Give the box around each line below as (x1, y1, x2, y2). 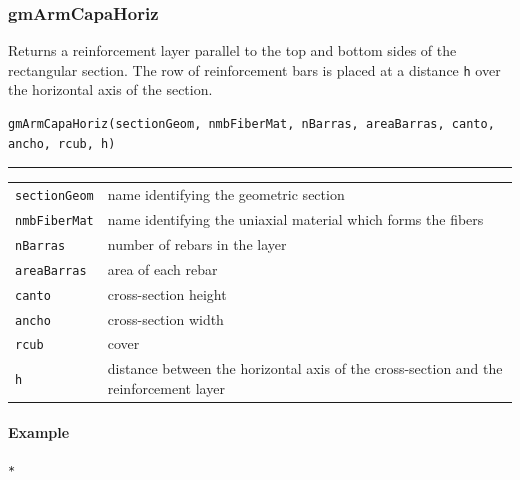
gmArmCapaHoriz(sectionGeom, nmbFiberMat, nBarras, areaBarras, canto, (8, 117, 495, 132)
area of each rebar (107, 258, 218, 279)
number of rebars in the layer (107, 233, 287, 254)
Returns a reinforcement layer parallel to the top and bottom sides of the (8, 40, 457, 61)
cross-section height (107, 283, 227, 304)
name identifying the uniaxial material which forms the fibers (107, 208, 484, 229)
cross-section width (107, 308, 224, 329)
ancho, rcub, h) (8, 136, 116, 151)
